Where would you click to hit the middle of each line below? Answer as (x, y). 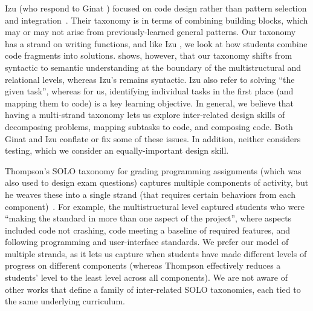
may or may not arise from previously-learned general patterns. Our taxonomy (150, 32)
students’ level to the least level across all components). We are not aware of (146, 277)
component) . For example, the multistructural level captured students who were (155, 206)
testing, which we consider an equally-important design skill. (117, 150)
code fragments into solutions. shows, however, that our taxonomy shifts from (149, 55)
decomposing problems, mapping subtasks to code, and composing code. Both (149, 126)
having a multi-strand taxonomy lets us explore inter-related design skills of (145, 115)
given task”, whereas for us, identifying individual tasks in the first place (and (149, 91)
